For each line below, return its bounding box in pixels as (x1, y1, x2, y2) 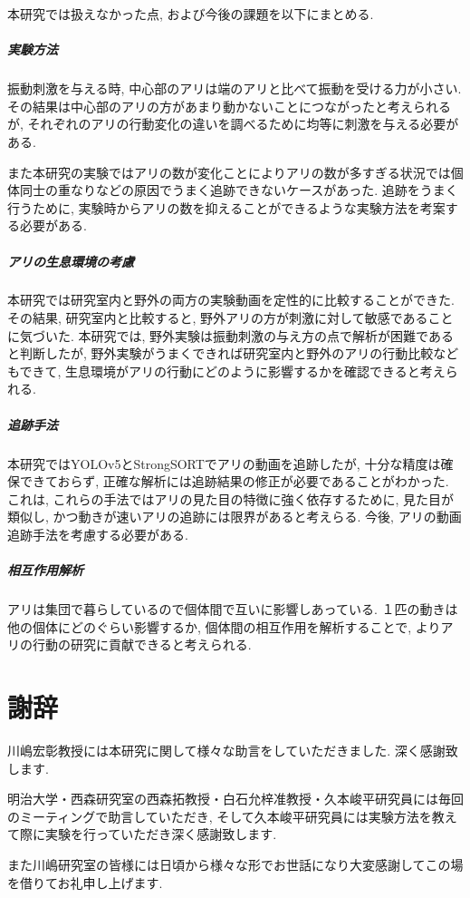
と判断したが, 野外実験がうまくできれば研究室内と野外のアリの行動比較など (7, 344, 459, 363)
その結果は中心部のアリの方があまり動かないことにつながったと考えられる (7, 96, 451, 115)
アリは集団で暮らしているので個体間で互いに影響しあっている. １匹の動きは (7, 600, 458, 619)
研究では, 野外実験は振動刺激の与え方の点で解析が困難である (91, 326, 454, 345)
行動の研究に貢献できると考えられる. (32, 635, 252, 654)
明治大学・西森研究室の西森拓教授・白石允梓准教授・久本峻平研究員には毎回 (7, 789, 464, 808)
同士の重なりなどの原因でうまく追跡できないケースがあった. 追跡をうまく (19, 181, 458, 200)
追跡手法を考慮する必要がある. (7, 524, 188, 543)
